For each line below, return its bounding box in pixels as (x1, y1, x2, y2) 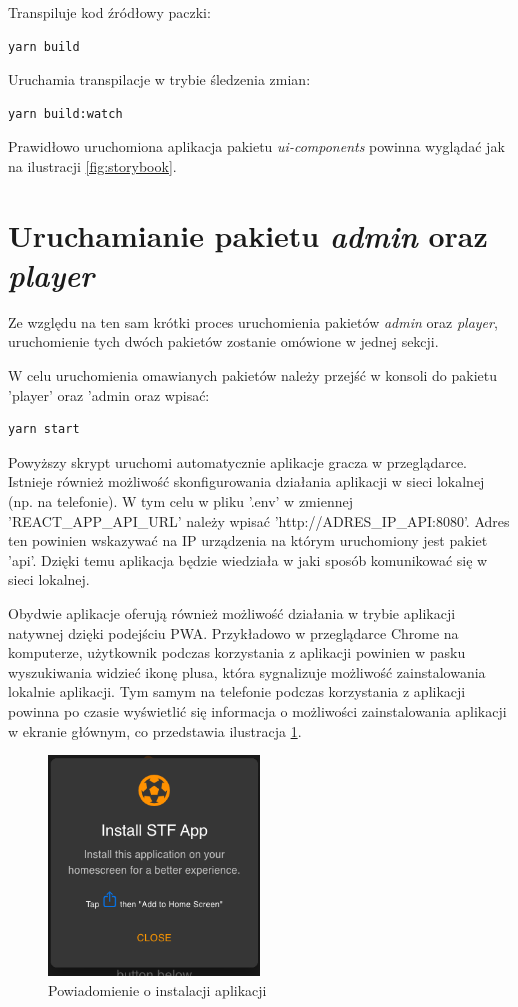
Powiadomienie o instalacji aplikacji (48, 979, 267, 1000)
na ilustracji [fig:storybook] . (8, 155, 177, 176)
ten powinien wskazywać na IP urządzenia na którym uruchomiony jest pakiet (8, 530, 488, 551)
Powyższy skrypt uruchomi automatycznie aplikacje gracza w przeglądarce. (8, 451, 468, 472)
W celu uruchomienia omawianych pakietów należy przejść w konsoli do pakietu (8, 365, 498, 386)
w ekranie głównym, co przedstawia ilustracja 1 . (8, 720, 302, 741)
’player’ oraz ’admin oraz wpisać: (8, 384, 210, 405)
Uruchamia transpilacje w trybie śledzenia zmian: (8, 69, 311, 90)
